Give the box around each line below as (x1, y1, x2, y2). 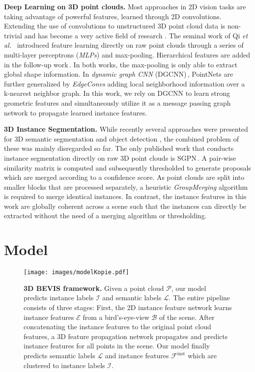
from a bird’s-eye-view (83, 312, 149, 322)
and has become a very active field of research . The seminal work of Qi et (24, 30, 248, 40)
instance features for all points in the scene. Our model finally (24, 341, 210, 351)
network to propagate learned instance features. (4, 107, 147, 117)
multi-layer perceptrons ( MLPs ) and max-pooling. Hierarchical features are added (4, 49, 250, 59)
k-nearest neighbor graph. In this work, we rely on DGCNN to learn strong (4, 88, 230, 98)
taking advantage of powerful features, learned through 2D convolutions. (4, 11, 222, 21)
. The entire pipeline (169, 292, 230, 303)
